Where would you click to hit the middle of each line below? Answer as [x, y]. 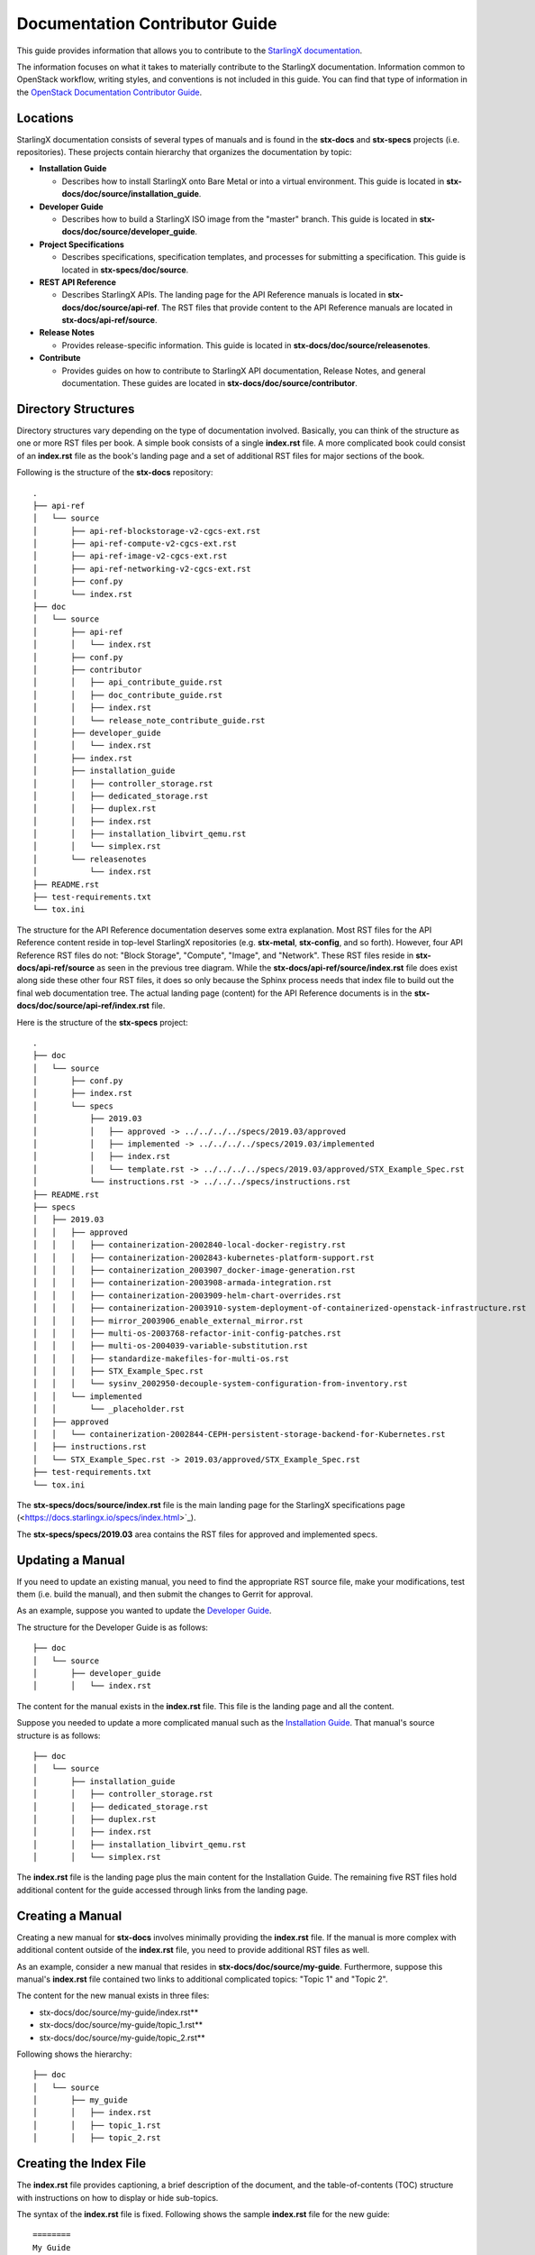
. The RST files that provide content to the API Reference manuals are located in [305, 308]
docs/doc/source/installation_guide [131, 194]
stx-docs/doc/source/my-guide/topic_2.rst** [122, 2038]
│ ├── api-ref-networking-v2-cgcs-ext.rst [142, 569]
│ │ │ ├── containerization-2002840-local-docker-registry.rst [190, 1245]
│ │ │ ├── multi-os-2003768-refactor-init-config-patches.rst [187, 1333]
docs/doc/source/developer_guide [128, 232]
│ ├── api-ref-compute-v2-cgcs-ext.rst [135, 544]
